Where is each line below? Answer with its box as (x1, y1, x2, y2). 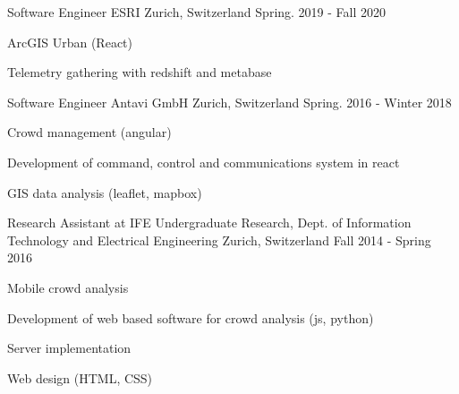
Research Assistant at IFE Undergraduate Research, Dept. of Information (7, 213, 412, 232)
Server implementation (7, 338, 132, 357)
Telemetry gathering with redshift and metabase (7, 63, 272, 81)
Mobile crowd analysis (7, 278, 129, 296)
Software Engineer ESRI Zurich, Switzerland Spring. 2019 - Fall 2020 (7, 3, 387, 21)
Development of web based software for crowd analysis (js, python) (7, 308, 374, 327)
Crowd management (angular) (7, 123, 172, 141)
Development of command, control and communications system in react (7, 152, 400, 171)
